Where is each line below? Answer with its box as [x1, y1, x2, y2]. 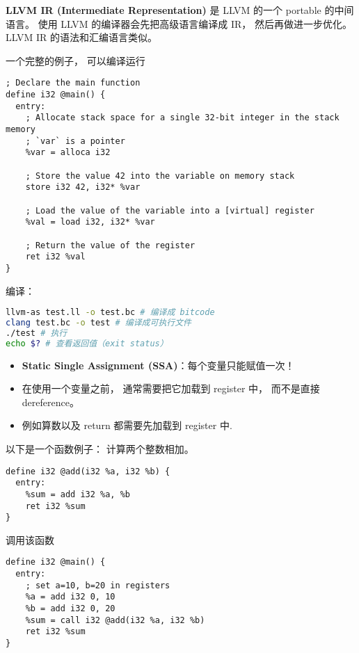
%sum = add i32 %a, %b [25, 489, 130, 499]
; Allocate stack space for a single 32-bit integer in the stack [25, 113, 340, 123]
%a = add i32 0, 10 [25, 592, 115, 602]
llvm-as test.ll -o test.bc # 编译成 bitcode [6, 307, 215, 318]
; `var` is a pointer [25, 136, 125, 146]
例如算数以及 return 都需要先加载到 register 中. [22, 418, 232, 433]
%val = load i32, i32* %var [25, 217, 155, 227]
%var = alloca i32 [25, 147, 111, 158]
